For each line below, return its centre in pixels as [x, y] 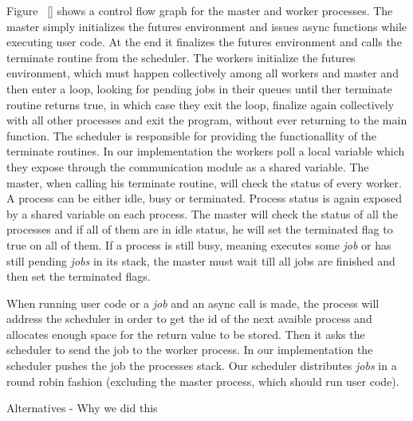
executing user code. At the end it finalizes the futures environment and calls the [204, 42]
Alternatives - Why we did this [82, 408]
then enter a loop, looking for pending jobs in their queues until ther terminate [199, 88]
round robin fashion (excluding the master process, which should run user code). [203, 381]
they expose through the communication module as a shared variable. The [188, 166]
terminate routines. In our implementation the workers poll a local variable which [206, 151]
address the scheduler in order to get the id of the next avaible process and [189, 319]
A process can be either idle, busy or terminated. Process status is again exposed [205, 198]
